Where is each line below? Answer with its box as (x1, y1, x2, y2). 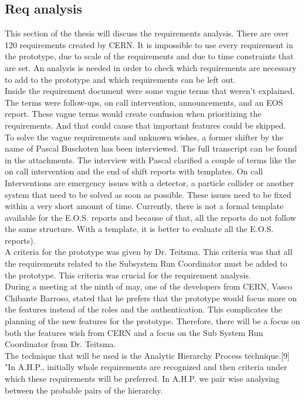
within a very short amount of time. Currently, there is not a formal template (5, 200, 284, 212)
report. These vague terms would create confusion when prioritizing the (5, 107, 262, 120)
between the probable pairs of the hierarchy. (5, 384, 163, 396)
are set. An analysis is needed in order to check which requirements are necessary (5, 61, 297, 73)
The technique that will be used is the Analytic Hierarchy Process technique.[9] (5, 349, 290, 361)
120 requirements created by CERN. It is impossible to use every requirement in (5, 38, 293, 51)
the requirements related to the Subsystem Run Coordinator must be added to (5, 257, 287, 270)
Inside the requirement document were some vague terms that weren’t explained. (5, 85, 295, 97)
